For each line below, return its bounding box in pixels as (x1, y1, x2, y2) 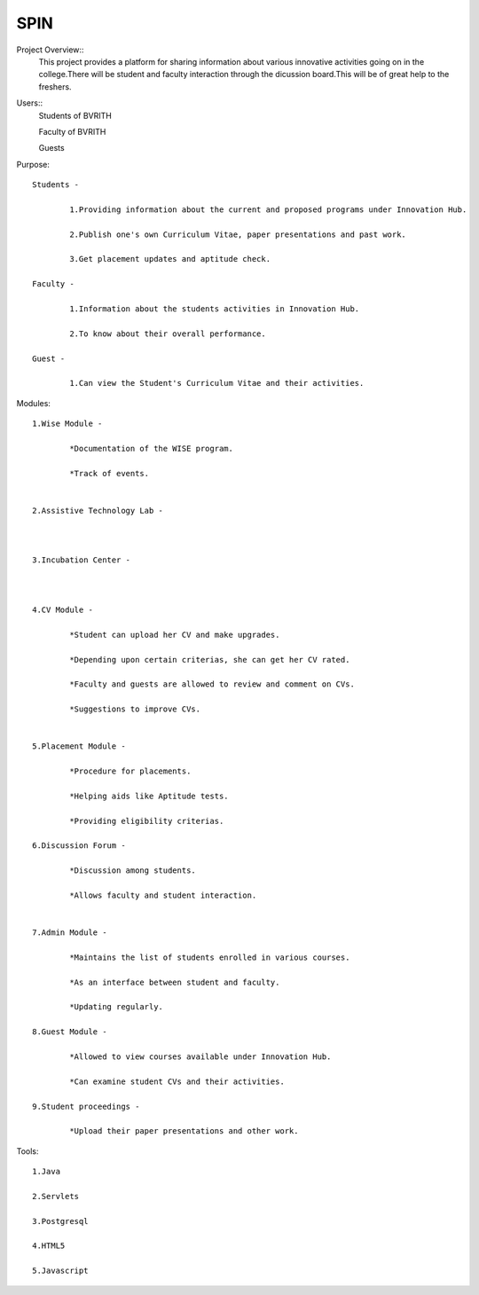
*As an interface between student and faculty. (69, 977, 280, 987)
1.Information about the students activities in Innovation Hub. (69, 303, 360, 314)
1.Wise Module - (32, 419, 103, 429)
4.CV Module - (32, 604, 93, 615)
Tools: (16, 1145, 39, 1157)
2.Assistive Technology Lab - (32, 506, 164, 515)
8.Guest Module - (32, 1027, 107, 1037)
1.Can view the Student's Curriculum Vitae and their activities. (69, 378, 365, 388)
